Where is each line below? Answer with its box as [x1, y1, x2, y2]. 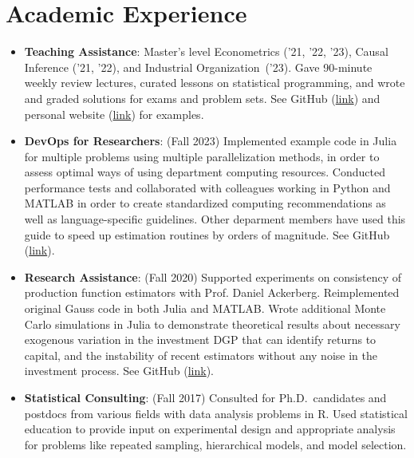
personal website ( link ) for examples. [24, 105, 204, 122]
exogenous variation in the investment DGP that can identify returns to [24, 331, 377, 348]
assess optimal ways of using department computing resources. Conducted [24, 164, 385, 180]
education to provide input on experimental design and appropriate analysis [24, 420, 396, 437]
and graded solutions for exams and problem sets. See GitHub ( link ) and [24, 89, 380, 106]
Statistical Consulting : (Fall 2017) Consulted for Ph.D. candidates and [24, 389, 387, 405]
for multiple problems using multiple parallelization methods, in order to [24, 148, 380, 164]
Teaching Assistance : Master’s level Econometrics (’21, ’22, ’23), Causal [24, 43, 388, 60]
